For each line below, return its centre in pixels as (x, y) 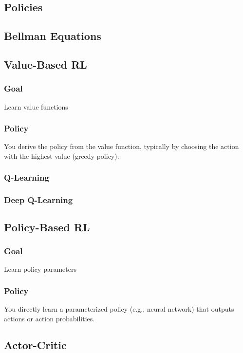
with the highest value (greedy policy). (62, 156)
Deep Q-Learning (38, 200)
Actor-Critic (35, 344)
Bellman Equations (53, 36)
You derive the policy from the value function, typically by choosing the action (121, 146)
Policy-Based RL (47, 227)
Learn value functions (36, 106)
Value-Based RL (46, 64)
